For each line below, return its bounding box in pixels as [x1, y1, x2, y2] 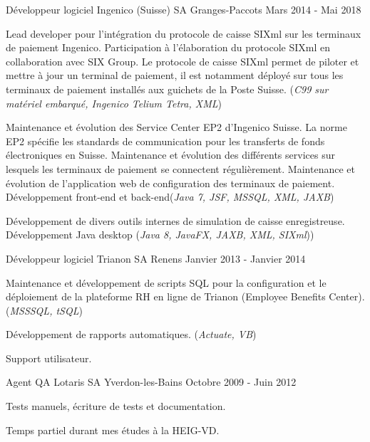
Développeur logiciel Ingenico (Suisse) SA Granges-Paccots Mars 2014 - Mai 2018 [6, 2, 361, 16]
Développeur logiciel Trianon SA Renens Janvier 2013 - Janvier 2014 [6, 251, 306, 265]
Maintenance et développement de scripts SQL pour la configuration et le [6, 275, 327, 290]
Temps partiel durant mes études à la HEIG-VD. [6, 422, 220, 437]
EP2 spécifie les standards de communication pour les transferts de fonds [6, 133, 325, 148]
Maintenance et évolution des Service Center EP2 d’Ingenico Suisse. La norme [6, 120, 347, 135]
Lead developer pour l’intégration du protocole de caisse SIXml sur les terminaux [6, 26, 361, 41]
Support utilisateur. [6, 350, 92, 365]
